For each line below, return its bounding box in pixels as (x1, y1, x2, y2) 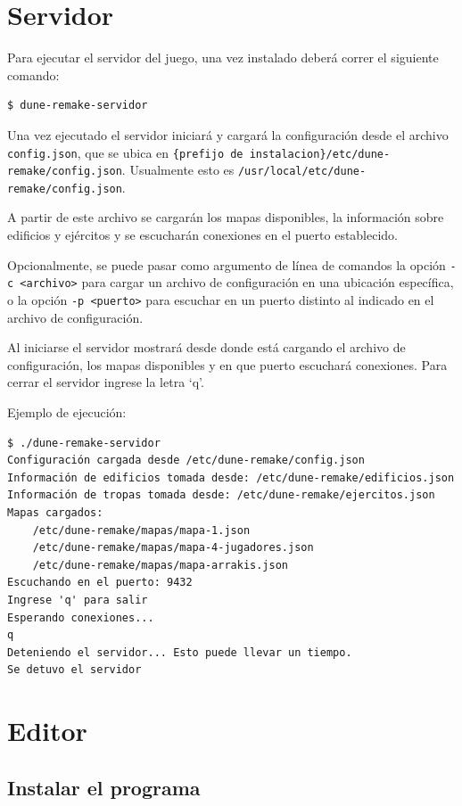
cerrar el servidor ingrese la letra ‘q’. (7, 373, 204, 391)
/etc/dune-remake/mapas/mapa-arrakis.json (32, 558, 288, 572)
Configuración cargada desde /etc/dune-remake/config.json (7, 454, 365, 467)
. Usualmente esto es (121, 160, 235, 179)
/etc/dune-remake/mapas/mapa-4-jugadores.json (32, 541, 314, 555)
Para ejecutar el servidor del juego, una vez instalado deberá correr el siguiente (7, 48, 439, 67)
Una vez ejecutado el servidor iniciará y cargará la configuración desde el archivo (7, 125, 449, 144)
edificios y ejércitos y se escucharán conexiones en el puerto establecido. (7, 226, 399, 244)
